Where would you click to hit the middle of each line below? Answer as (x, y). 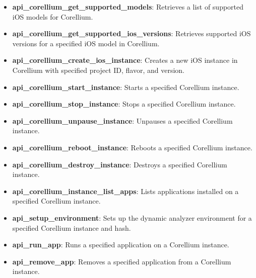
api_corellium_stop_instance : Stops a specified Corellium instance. (124, 104)
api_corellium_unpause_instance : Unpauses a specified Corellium (122, 120)
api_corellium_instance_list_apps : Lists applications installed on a (125, 191)
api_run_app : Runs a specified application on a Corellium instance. (121, 245)
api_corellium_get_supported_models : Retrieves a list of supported (128, 7)
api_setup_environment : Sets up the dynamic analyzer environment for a (132, 217)
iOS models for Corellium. (53, 16)
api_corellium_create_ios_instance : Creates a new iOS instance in (125, 60)
